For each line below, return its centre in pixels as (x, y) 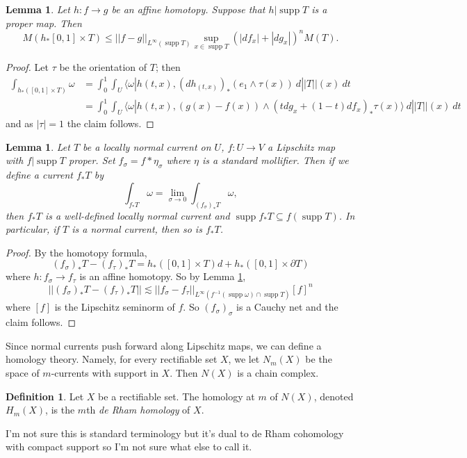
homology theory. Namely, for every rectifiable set (112, 359)
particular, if (32, 229)
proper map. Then (44, 23)
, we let (244, 359)
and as (19, 123)
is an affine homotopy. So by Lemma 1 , (163, 276)
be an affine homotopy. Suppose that (188, 9)
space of (23, 372)
